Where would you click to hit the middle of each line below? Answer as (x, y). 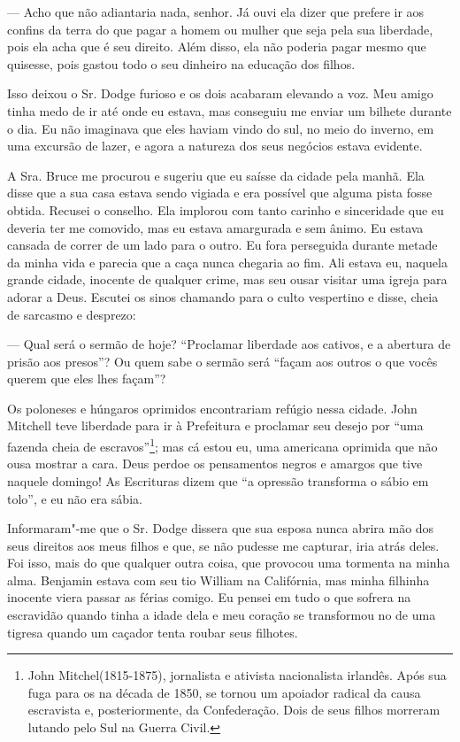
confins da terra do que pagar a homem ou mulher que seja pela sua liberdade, (220, 29)
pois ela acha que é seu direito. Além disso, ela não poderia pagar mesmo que (217, 46)
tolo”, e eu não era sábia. (75, 498)
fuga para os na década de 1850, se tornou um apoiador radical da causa (224, 692)
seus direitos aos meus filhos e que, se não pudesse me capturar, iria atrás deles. (223, 545)
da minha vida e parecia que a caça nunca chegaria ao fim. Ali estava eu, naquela (227, 262)
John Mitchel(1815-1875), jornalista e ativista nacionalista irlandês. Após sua (237, 675)
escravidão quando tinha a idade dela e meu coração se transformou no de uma (222, 615)
